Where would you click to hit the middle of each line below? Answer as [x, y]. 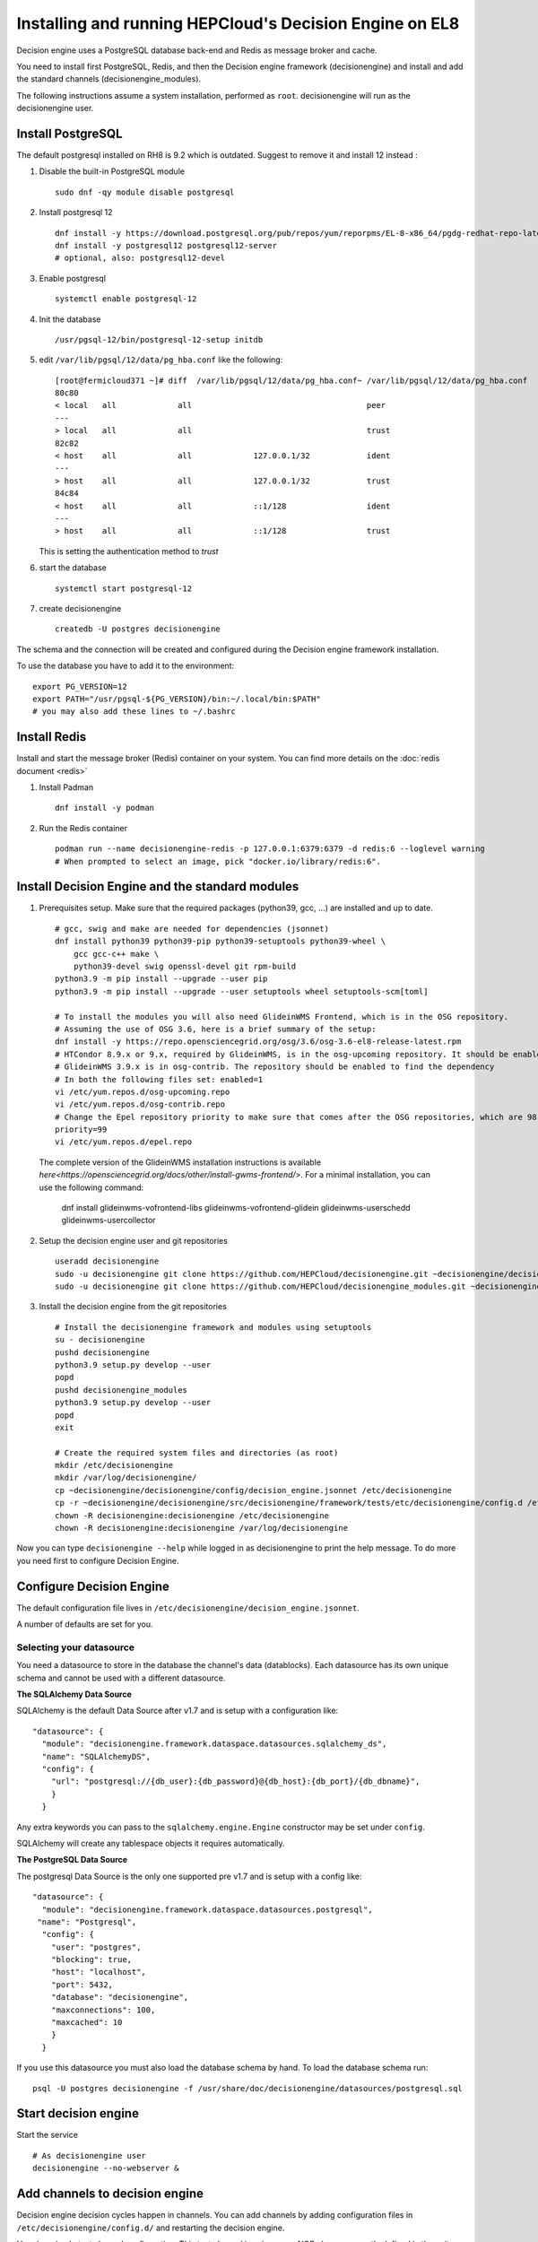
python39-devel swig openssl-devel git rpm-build [184, 967]
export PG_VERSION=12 [80, 687]
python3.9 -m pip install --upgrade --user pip [161, 979]
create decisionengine [80, 608]
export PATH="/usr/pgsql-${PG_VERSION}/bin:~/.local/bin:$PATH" [177, 699]
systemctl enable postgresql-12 [126, 299]
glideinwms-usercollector [108, 1221]
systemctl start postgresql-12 [124, 588]
